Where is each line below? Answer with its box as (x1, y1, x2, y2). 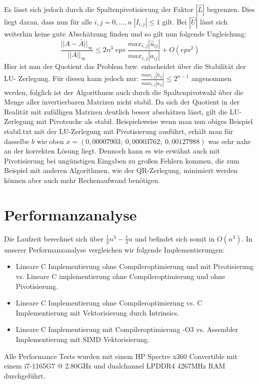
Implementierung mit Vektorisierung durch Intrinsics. (15, 307, 179, 317)
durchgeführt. (4, 370, 45, 380)
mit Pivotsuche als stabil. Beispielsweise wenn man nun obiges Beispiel (36, 116, 253, 126)
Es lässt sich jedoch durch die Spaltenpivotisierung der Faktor (4, 4, 193, 14)
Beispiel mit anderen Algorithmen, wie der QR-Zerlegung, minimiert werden (4, 165, 237, 175)
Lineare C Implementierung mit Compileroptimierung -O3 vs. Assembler (15, 324, 238, 334)
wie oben (36, 135, 64, 146)
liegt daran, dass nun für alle (4, 16, 92, 26)
